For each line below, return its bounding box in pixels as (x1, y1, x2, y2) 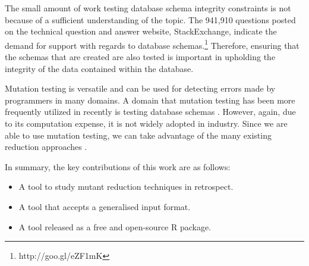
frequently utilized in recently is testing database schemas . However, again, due (5, 105, 296, 118)
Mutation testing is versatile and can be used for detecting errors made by (5, 82, 276, 95)
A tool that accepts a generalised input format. (18, 200, 191, 212)
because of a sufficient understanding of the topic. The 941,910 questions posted (5, 13, 296, 26)
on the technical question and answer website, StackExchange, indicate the (5, 25, 277, 37)
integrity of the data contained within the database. (5, 62, 194, 74)
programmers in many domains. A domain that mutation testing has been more (5, 93, 295, 106)
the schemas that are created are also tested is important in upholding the (5, 51, 276, 63)
